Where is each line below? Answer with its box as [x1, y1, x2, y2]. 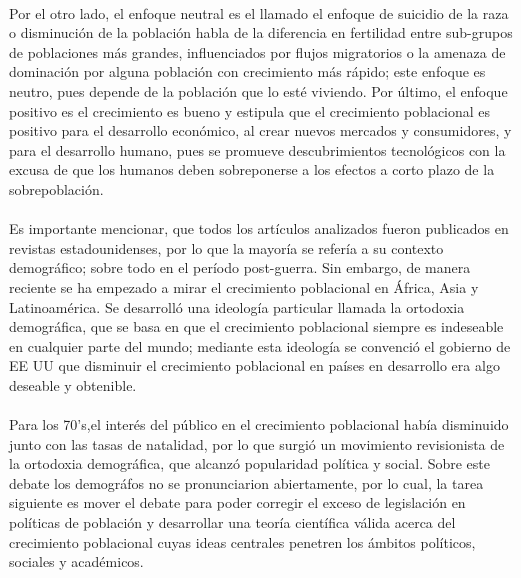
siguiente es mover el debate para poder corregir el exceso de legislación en [9, 492, 466, 513]
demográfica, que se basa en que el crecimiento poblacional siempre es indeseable [9, 316, 504, 337]
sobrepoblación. [9, 178, 104, 199]
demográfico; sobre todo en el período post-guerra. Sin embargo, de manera [9, 257, 471, 278]
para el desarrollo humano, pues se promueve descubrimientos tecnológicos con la [9, 139, 506, 160]
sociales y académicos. [9, 551, 144, 572]
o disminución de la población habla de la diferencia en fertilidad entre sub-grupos [9, 22, 513, 43]
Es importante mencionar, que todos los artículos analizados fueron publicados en [9, 218, 509, 239]
